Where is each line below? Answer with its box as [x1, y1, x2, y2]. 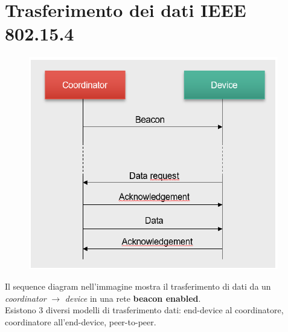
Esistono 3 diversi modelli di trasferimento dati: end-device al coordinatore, [5, 304, 284, 316]
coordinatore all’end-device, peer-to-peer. [5, 315, 156, 328]
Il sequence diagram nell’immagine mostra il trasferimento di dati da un [5, 279, 271, 292]
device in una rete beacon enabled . [65, 291, 201, 304]
